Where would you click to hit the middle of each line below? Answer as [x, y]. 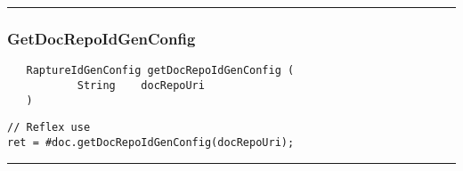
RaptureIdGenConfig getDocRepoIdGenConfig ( [160, 71]
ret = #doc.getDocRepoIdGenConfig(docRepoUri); [151, 142]
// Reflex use [49, 128]
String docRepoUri [141, 85]
